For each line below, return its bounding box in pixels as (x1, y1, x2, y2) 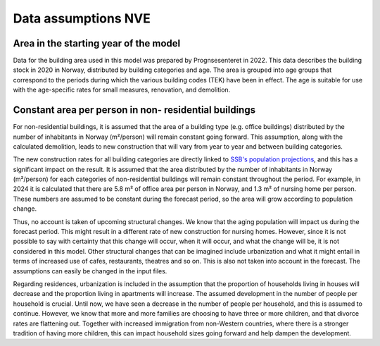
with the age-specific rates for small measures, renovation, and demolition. (13, 85, 231, 94)
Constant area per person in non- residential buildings (13, 104, 256, 116)
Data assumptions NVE (13, 11, 151, 26)
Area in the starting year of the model (13, 37, 181, 49)
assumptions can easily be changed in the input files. (13, 266, 167, 275)
